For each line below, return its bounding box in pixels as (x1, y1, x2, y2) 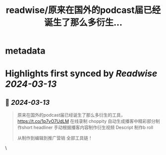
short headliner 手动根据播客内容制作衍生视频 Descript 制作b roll (21, 125, 154, 131)
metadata (5, 45, 46, 57)
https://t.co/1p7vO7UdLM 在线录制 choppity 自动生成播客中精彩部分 (17, 118, 156, 124)
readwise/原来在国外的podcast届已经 (5, 4, 161, 16)
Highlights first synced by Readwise (5, 68, 158, 79)
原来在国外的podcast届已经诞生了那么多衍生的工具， (17, 112, 125, 118)
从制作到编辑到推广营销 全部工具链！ (17, 135, 93, 141)
